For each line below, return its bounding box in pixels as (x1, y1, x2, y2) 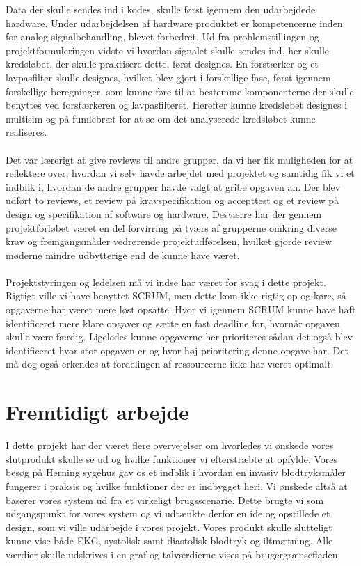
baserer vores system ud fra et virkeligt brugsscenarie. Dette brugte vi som (6, 492, 324, 507)
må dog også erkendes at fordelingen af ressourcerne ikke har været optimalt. (6, 356, 334, 371)
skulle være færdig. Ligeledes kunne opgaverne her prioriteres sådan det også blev (6, 329, 353, 344)
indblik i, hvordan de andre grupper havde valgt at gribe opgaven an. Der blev (6, 179, 341, 194)
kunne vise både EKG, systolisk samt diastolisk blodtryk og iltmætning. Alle (6, 533, 333, 548)
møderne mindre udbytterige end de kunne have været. (6, 247, 240, 262)
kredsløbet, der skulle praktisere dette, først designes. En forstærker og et (6, 56, 319, 71)
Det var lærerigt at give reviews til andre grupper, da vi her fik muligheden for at (6, 152, 353, 166)
